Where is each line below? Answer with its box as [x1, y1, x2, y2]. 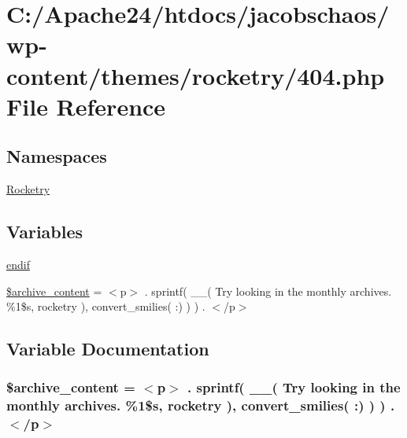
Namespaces [6, 144, 107, 168]
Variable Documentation [6, 337, 209, 361]
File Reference [6, 90, 166, 122]
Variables [6, 219, 83, 244]
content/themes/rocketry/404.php [6, 59, 385, 91]
